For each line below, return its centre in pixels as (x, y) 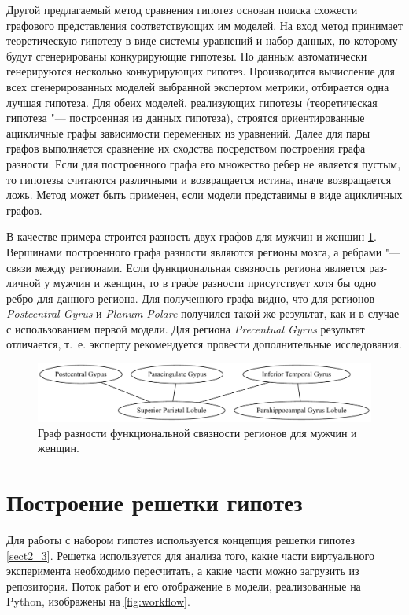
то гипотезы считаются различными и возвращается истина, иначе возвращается (199, 179)
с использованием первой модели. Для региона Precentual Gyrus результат (186, 328)
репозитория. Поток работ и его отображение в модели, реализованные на (184, 586)
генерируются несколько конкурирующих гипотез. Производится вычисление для (201, 71)
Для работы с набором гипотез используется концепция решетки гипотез (181, 540)
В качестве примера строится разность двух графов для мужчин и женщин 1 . (192, 236)
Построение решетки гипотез (155, 502)
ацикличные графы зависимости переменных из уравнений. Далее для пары (188, 133)
